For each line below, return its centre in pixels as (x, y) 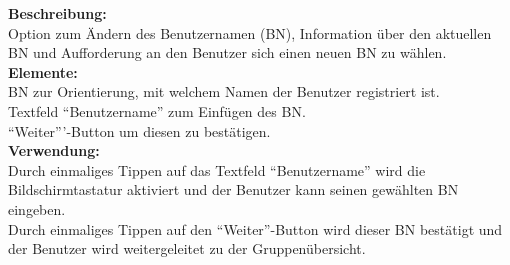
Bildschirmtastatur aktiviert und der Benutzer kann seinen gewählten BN (233, 189)
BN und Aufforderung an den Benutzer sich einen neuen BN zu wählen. (227, 52)
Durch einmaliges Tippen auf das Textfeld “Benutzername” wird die (217, 169)
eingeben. (37, 208)
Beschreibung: (57, 13)
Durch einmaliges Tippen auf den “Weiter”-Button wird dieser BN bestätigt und (255, 228)
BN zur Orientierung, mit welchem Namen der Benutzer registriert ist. (224, 91)
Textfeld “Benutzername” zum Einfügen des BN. (157, 110)
